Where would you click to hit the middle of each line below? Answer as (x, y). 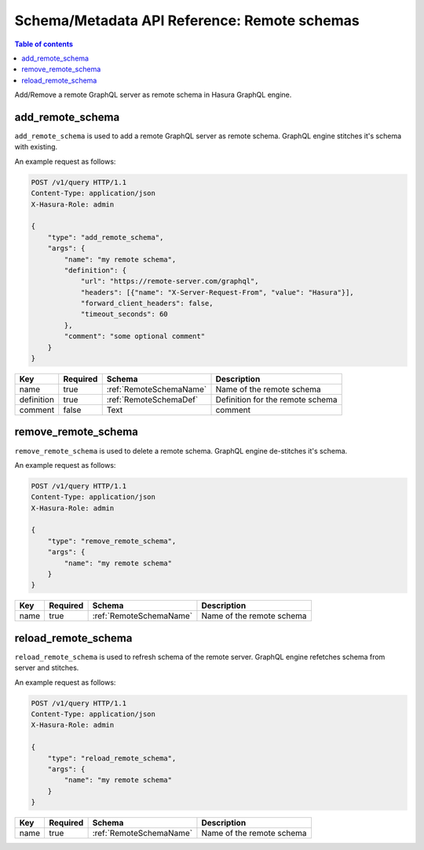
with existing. (36, 147)
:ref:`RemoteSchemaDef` (152, 399)
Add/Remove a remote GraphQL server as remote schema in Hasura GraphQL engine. (153, 95)
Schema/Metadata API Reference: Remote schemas (187, 20)
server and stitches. (47, 668)
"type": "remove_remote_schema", (112, 541)
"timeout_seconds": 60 (124, 314)
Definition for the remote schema (276, 399)
